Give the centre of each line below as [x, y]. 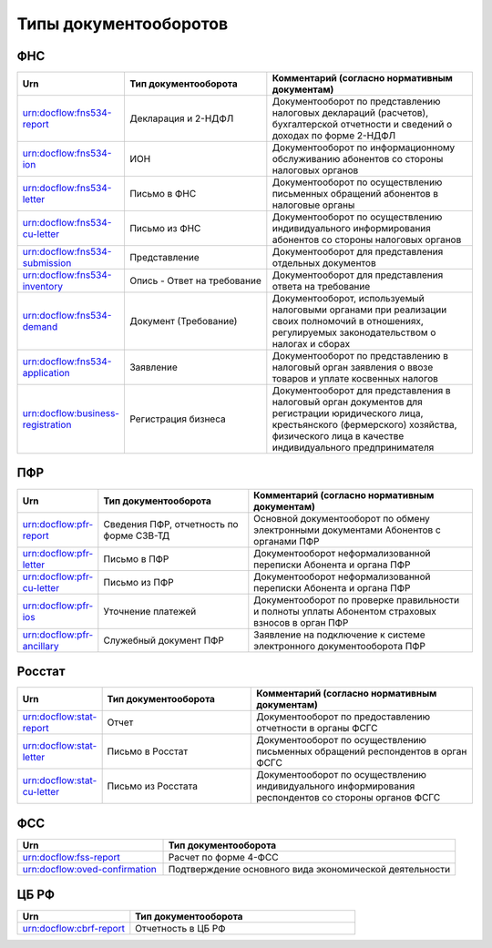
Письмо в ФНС [163, 194]
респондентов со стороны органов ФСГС [348, 798]
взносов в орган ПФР [301, 622]
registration [47, 425]
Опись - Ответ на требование [195, 280]
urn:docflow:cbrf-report [73, 929]
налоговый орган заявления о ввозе [353, 367]
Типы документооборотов [123, 24]
